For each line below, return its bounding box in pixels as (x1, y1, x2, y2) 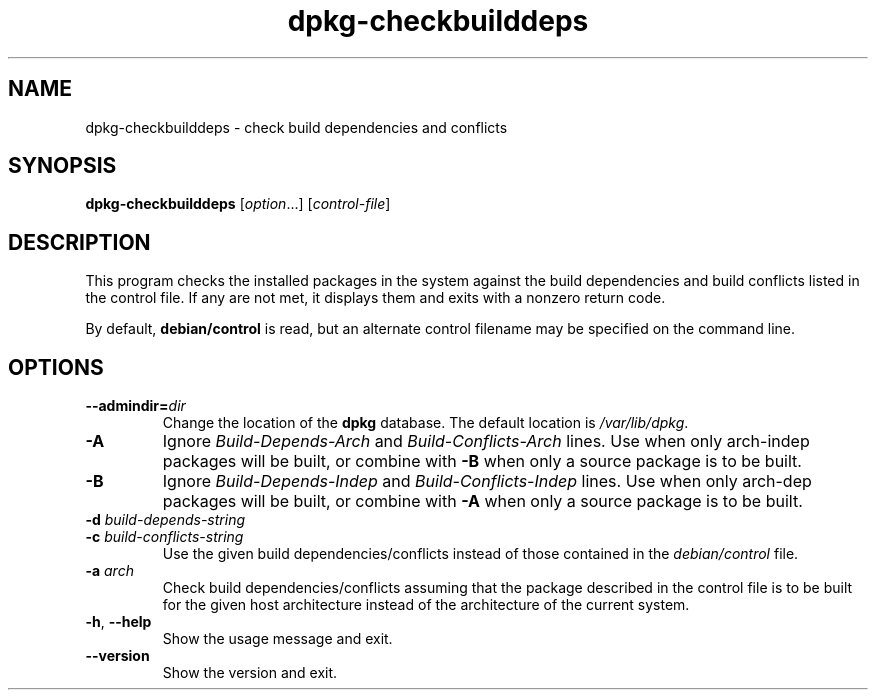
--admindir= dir (85, 397, 186, 415)
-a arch (85, 562, 134, 580)
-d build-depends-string (85, 511, 246, 529)
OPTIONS (8, 354, 104, 380)
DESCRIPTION (8, 229, 151, 255)
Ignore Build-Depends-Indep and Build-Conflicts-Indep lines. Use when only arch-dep (162, 471, 812, 492)
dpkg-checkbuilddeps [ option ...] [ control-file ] (85, 195, 391, 213)
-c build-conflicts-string (85, 528, 244, 546)
